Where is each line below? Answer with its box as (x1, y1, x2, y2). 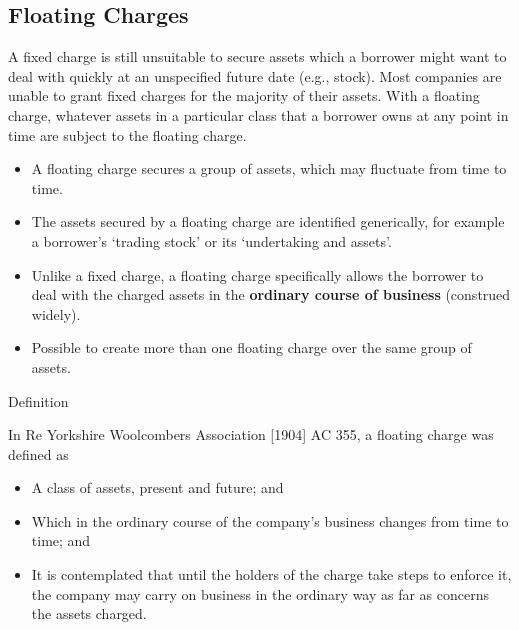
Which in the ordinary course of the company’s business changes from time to (31, 510, 509, 531)
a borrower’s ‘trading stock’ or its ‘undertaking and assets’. (31, 230, 392, 251)
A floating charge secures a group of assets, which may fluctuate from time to (31, 158, 507, 179)
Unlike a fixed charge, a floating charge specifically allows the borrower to (31, 264, 484, 285)
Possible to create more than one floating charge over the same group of (31, 337, 472, 358)
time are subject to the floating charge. (8, 124, 247, 145)
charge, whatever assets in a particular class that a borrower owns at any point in (8, 104, 509, 125)
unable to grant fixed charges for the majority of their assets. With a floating (8, 85, 480, 106)
